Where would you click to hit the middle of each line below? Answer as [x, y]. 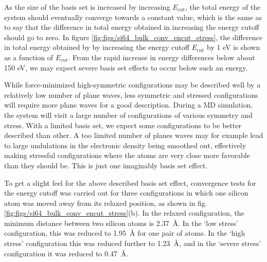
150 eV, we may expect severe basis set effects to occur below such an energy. [126, 67]
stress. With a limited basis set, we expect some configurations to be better [123, 125]
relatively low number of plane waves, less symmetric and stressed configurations [131, 94]
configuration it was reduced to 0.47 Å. [66, 253]
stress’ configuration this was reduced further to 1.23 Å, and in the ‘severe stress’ [133, 243]
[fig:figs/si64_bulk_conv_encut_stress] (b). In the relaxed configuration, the [124, 213]
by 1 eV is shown [233, 47]
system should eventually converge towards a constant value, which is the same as [133, 17]
